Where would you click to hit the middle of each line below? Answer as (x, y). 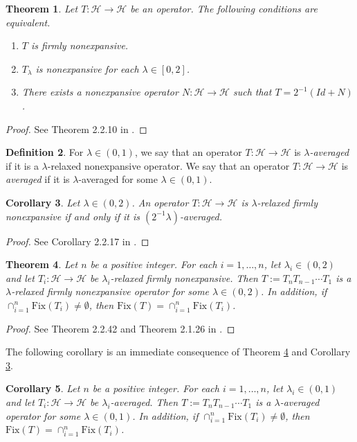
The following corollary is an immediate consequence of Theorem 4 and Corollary (178, 352)
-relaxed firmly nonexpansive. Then (184, 277)
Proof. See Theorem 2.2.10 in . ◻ (76, 129)
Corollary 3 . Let (43, 202)
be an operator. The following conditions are (224, 8)
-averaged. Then (144, 402)
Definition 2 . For (45, 152)
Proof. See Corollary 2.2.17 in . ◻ (77, 241)
